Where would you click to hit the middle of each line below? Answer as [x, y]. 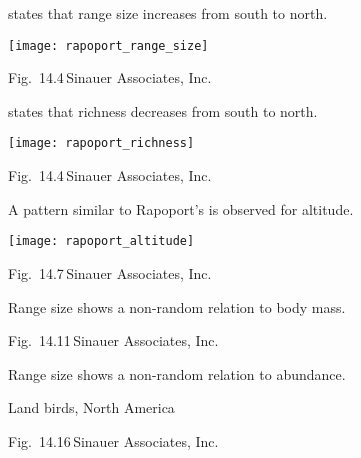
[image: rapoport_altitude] [101, 241]
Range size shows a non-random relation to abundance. [177, 373]
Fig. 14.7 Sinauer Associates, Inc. [110, 272]
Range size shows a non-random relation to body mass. [177, 306]
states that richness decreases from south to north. [163, 110]
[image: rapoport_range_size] [108, 45]
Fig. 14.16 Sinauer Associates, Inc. [113, 440]
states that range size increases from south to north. [168, 13]
